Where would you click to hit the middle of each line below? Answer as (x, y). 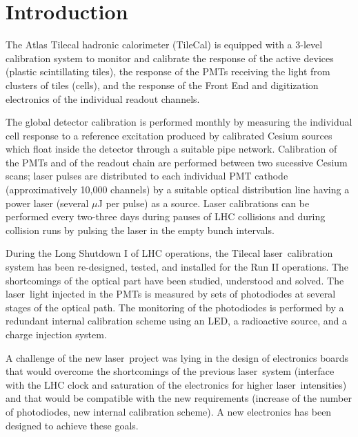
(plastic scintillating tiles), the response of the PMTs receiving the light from (168, 71)
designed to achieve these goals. (72, 425)
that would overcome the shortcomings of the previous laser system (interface (170, 371)
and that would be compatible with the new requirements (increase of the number (179, 398)
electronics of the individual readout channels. (103, 98)
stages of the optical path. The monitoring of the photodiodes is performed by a (175, 307)
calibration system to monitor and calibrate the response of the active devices (170, 58)
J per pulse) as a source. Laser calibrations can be (203, 203)
